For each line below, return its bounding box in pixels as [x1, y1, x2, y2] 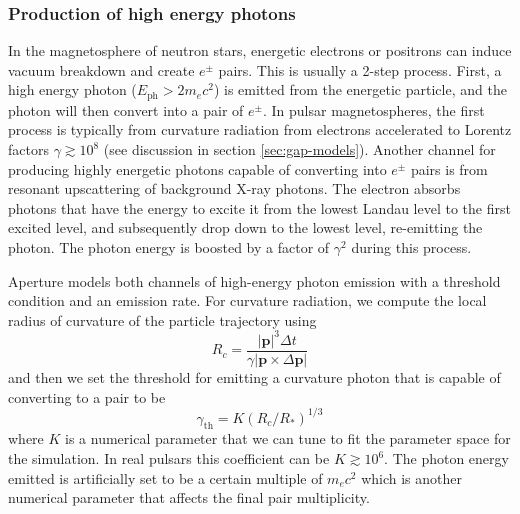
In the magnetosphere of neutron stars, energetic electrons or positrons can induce [8, 40, 512, 61]
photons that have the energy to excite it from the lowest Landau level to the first [8, 197, 511, 218]
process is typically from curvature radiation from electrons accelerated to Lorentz [8, 119, 512, 140]
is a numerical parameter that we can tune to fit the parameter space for [65, 428, 511, 449]
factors [8, 139, 49, 160]
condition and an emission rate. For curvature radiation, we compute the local [8, 290, 487, 311]
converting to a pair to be [8, 386, 166, 407]
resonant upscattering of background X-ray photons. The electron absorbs [8, 178, 461, 199]
